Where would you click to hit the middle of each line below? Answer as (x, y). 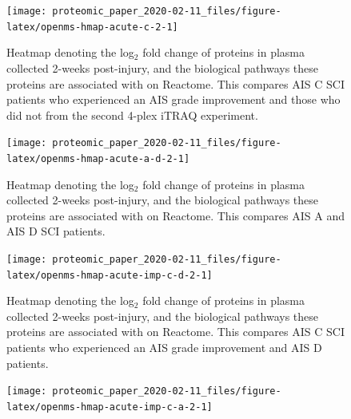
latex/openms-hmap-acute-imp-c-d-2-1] (110, 275)
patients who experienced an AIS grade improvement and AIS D (164, 348)
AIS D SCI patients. (56, 231)
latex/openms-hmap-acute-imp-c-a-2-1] (110, 407)
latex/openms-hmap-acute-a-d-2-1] (98, 158)
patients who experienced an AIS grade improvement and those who (174, 99)
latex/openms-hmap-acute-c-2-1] (92, 27)
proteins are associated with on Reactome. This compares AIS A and (175, 215)
